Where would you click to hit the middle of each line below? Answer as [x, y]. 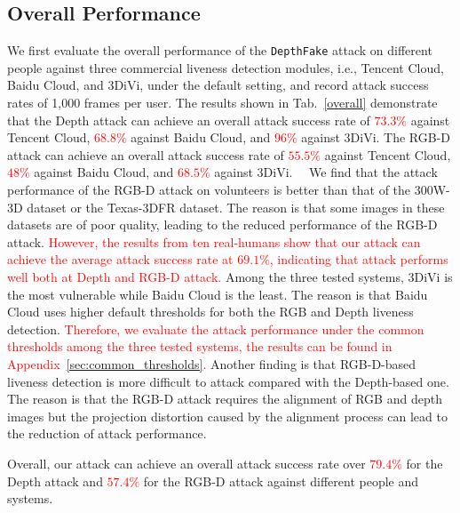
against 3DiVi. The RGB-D [376, 137]
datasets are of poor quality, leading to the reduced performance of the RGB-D [222, 224]
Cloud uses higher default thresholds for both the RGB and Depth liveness [210, 312]
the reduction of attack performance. [107, 433]
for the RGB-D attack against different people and [281, 481]
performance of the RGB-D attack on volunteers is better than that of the [209, 190]
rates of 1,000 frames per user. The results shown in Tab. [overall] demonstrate [222, 103]
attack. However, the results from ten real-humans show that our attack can [214, 241]
